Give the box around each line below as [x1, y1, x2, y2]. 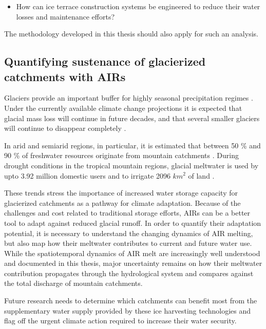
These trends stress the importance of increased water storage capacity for [4, 187, 238, 198]
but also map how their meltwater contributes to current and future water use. [4, 238, 252, 248]
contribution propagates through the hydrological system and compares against [4, 267, 254, 278]
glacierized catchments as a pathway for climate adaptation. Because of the [4, 197, 241, 208]
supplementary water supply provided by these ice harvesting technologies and [4, 305, 251, 316]
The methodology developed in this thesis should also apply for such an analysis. [4, 28, 258, 39]
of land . [188, 170, 215, 181]
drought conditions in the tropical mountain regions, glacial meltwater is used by [4, 160, 259, 170]
